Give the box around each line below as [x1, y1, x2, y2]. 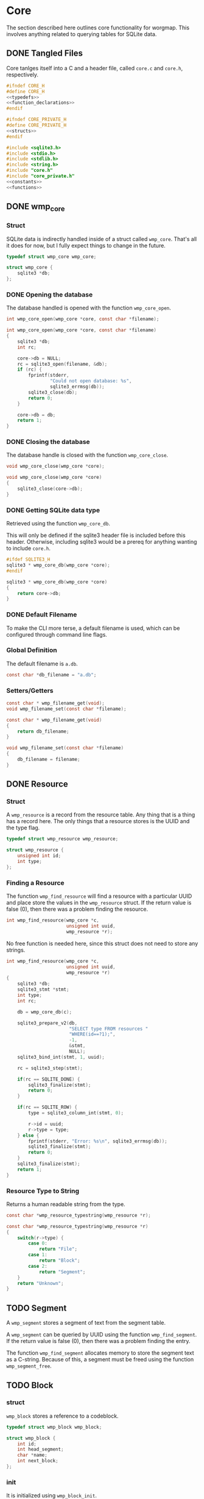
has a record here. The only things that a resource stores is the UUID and [6, 818, 190, 825]
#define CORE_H [6, 88, 45, 95]
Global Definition [6, 646, 57, 654]
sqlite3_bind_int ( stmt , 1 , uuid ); [17, 1054, 105, 1060]
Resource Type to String [6, 1186, 79, 1195]
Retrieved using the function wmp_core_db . [6, 520, 111, 527]
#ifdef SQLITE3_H [6, 557, 51, 563]
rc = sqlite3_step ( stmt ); [17, 1065, 83, 1071]
